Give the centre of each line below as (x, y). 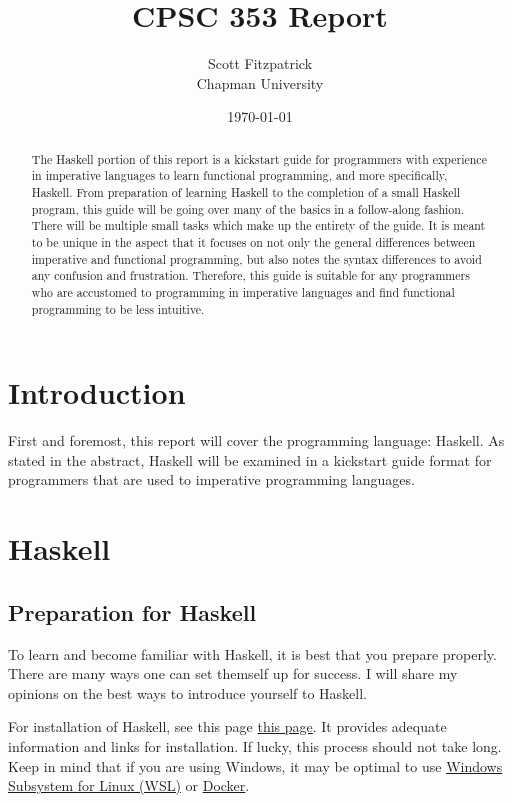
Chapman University (260, 82)
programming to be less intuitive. (118, 308)
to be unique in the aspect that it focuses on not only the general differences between (253, 241)
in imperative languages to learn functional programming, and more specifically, (239, 175)
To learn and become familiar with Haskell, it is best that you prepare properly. (252, 653)
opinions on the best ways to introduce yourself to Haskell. (188, 692)
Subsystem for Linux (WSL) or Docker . (129, 785)
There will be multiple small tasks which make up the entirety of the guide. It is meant (258, 225)
